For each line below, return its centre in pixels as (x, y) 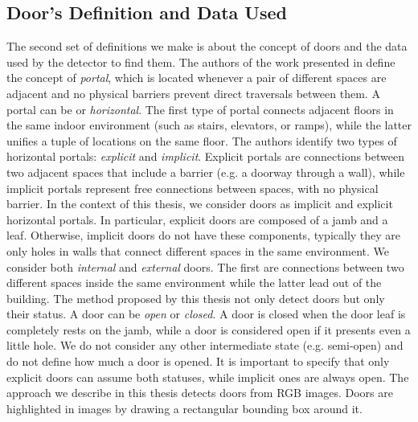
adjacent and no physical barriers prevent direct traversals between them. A (193, 93)
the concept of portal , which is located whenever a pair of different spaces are (197, 78)
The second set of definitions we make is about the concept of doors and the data (207, 46)
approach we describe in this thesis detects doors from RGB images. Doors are (200, 393)
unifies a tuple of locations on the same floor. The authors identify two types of (202, 140)
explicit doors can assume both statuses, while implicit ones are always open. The (208, 377)
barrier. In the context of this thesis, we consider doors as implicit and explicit (200, 204)
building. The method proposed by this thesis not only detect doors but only (196, 298)
